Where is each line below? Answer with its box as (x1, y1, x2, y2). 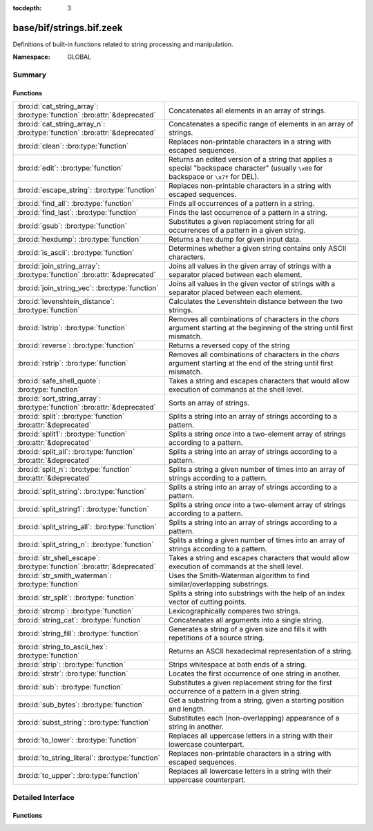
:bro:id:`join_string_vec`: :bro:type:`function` (17, 283, 159, 293)
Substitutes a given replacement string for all (168, 217, 314, 227)
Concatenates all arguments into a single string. (168, 615, 324, 625)
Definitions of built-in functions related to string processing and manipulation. (12, 40, 234, 48)
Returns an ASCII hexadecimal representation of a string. (168, 647, 354, 656)
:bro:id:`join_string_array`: (17, 261, 100, 271)
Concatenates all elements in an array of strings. (168, 106, 326, 115)
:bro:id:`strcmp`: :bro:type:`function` (17, 606, 134, 616)
